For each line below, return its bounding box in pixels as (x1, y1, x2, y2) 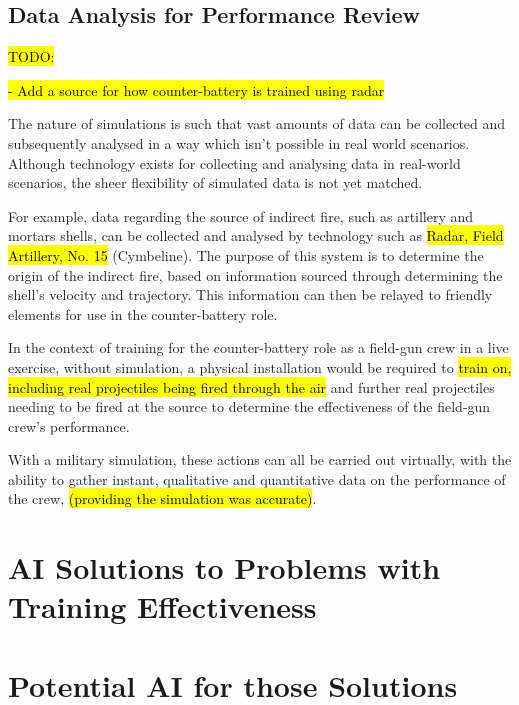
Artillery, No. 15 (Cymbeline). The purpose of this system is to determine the (8, 244, 484, 265)
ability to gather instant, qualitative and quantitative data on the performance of (8, 468, 506, 489)
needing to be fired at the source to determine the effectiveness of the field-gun (8, 396, 491, 417)
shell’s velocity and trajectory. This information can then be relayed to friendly (8, 284, 493, 305)
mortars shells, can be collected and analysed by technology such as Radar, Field (8, 225, 504, 246)
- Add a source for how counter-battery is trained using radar (8, 79, 385, 100)
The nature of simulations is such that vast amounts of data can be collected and (8, 113, 506, 134)
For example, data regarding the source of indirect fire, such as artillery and (8, 205, 474, 226)
